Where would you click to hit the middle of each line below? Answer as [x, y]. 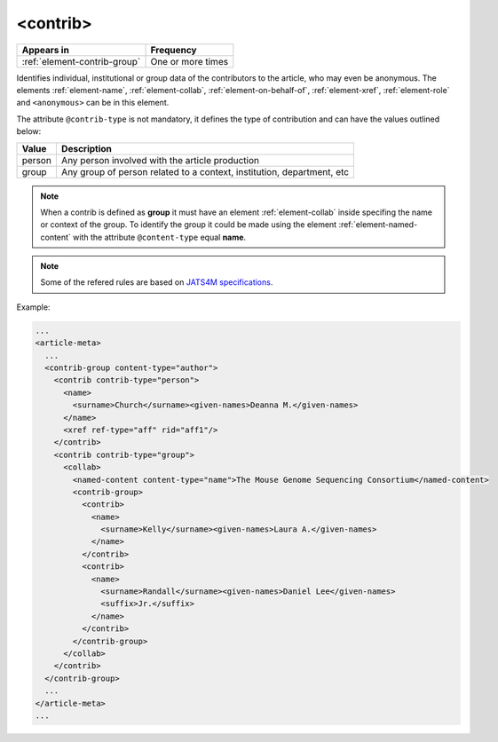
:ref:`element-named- [378, 225]
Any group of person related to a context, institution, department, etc [205, 171]
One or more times [190, 61]
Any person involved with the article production [160, 160]
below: [29, 131]
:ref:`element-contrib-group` [81, 61]
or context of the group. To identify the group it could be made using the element [189, 225]
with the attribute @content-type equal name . [159, 237]
